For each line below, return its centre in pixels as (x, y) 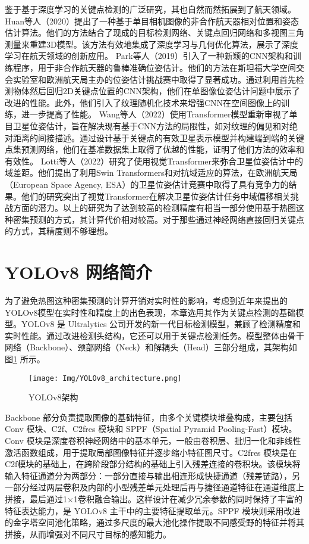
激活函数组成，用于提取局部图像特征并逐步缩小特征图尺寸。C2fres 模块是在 (151, 452)
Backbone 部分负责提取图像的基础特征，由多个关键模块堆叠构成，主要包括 (149, 417)
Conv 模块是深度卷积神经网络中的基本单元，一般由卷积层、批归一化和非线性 (153, 440)
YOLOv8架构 (53, 397)
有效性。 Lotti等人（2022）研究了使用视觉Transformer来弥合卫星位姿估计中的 (154, 161)
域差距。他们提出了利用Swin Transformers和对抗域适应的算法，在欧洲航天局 (151, 172)
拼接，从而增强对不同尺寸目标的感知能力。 (88, 534)
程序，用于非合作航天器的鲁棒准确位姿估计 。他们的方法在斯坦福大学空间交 (158, 67)
